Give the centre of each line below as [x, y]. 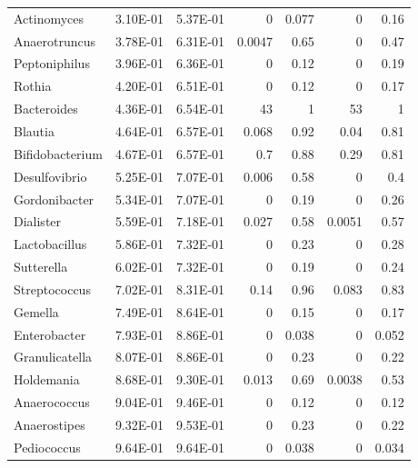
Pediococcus [47, 447]
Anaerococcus [52, 402]
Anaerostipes [50, 424]
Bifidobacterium [58, 153]
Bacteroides [46, 109]
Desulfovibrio [50, 176]
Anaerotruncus [55, 40]
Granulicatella [53, 357]
